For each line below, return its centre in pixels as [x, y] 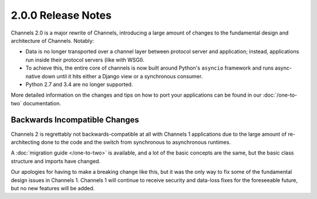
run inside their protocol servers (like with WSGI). [85, 60]
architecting [25, 142]
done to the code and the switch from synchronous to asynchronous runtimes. [136, 142]
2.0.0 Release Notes [61, 15]
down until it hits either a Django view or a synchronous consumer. [122, 76]
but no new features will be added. [53, 188]
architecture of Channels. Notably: [52, 40]
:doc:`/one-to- [280, 95]
